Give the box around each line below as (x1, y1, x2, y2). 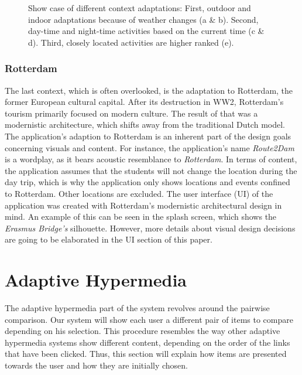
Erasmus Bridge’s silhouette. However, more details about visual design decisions (5, 221, 296, 234)
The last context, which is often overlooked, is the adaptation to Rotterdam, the (5, 84, 293, 96)
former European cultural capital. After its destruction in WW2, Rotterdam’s (5, 96, 284, 108)
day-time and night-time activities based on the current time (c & (28, 25, 265, 37)
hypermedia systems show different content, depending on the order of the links (5, 336, 290, 348)
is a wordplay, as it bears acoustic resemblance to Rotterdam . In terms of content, (5, 153, 297, 165)
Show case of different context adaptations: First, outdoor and (28, 2, 251, 13)
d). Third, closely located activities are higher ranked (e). (28, 36, 234, 48)
